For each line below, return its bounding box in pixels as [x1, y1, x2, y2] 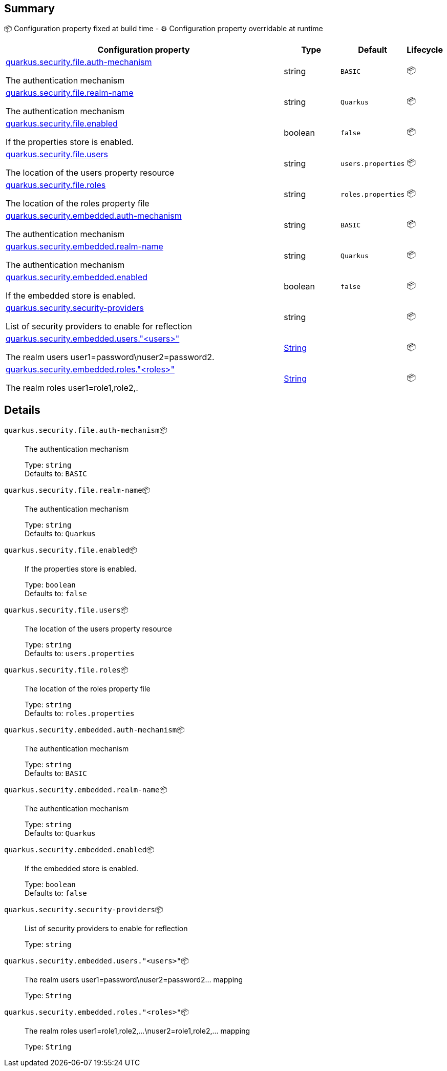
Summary [4, 2, 55, 15]
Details [4, 403, 40, 416]
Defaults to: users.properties [25, 649, 135, 658]
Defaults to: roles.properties [25, 709, 135, 718]
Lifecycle [407, 45, 443, 55]
